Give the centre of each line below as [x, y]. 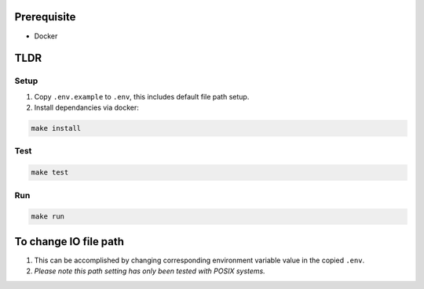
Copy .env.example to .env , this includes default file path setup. [142, 96]
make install [56, 128]
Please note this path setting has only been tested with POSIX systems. [150, 271]
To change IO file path [69, 242]
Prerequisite [45, 17]
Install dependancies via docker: [86, 108]
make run [48, 217]
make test [50, 173]
